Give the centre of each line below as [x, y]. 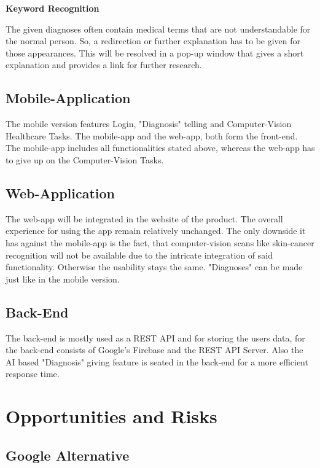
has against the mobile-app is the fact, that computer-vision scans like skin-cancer [160, 242]
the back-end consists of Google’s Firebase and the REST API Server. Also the [154, 350]
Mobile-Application [68, 98]
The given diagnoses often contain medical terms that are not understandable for [158, 29]
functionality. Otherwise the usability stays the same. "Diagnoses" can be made [154, 267]
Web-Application [60, 193]
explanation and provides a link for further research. [104, 65]
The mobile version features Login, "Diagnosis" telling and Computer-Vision [149, 124]
